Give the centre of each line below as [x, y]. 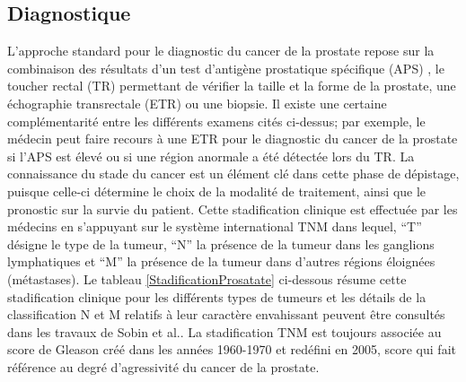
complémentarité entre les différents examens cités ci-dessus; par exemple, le [216, 121]
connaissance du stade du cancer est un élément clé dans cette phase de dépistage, [233, 174]
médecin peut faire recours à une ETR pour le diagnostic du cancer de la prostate [233, 139]
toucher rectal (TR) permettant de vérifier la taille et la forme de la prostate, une [232, 86]
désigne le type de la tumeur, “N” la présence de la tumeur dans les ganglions [221, 243]
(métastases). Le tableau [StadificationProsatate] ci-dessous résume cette [207, 278]
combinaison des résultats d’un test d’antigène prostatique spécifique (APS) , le [226, 68]
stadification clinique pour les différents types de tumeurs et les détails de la [217, 296]
